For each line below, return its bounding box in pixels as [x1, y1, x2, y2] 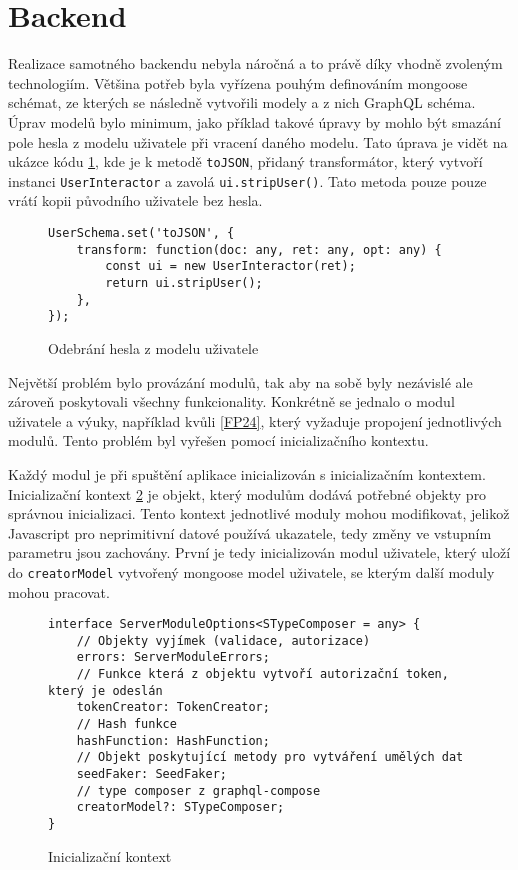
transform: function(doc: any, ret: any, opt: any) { [76, 242, 442, 257]
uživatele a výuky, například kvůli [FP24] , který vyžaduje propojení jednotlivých [8, 410, 502, 431]
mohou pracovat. [8, 581, 110, 602]
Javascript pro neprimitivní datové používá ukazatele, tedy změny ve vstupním [8, 522, 492, 543]
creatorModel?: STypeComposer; [76, 800, 285, 815]
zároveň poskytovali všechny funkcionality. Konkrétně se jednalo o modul [8, 391, 455, 412]
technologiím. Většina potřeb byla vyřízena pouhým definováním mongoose [8, 72, 468, 93]
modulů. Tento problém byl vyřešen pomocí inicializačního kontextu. [8, 430, 429, 451]
